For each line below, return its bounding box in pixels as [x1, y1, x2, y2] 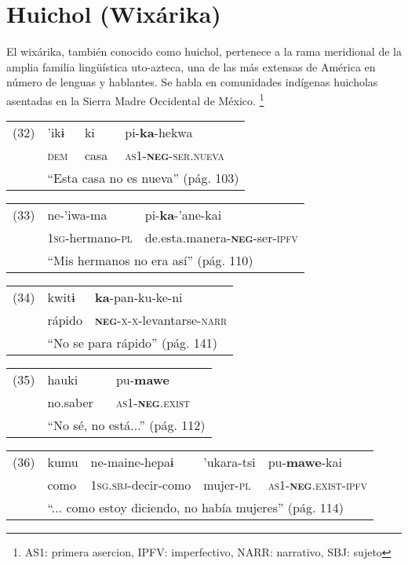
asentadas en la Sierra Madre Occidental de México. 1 [6, 89, 264, 108]
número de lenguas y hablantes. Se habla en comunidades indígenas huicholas [6, 74, 378, 90]
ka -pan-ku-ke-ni [94, 288, 183, 307]
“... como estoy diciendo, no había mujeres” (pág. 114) [47, 498, 344, 517]
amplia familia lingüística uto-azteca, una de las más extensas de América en [6, 58, 376, 75]
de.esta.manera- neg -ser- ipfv [144, 228, 298, 247]
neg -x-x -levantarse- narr [94, 311, 228, 330]
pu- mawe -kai [268, 453, 342, 472]
